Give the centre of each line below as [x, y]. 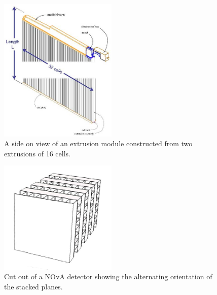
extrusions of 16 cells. [37, 153]
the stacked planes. [33, 286]
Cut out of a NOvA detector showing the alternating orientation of [108, 276]
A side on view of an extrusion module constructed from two [98, 143]
